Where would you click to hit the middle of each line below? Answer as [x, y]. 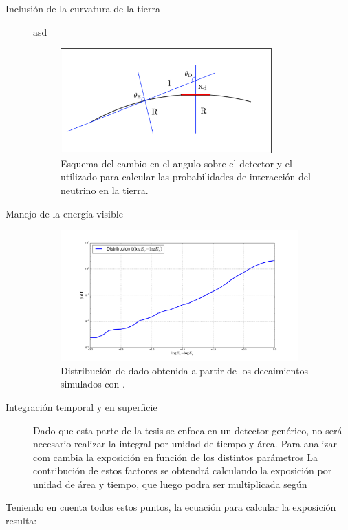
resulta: [21, 521]
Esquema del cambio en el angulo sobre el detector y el [176, 163]
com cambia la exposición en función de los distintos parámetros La [176, 457]
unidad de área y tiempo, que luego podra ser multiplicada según [170, 484]
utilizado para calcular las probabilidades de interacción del [186, 177]
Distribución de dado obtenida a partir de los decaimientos [184, 370]
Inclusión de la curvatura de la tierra [83, 8]
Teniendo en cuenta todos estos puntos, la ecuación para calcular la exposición [171, 507]
